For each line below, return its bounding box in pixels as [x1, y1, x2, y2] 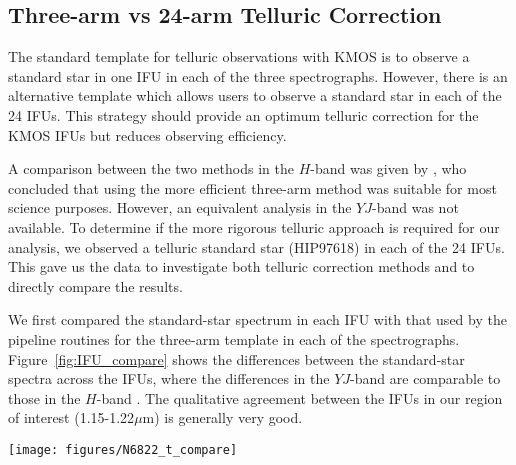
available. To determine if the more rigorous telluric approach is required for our [8, 216, 500, 237]
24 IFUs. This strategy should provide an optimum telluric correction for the [8, 104, 479, 125]
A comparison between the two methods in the [8, 158, 294, 179]
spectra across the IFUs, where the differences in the [8, 368, 330, 389]
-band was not [372, 197, 459, 218]
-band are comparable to [350, 368, 501, 389]
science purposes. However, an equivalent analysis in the [8, 197, 352, 218]
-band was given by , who [310, 158, 467, 179]
